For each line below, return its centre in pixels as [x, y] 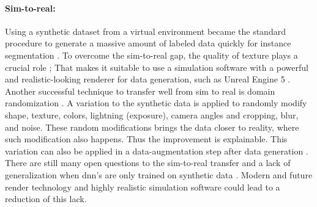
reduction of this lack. [46, 199]
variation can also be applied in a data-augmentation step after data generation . [157, 151]
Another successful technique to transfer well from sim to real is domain [140, 91]
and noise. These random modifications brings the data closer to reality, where [152, 127]
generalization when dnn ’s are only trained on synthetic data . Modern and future [159, 174]
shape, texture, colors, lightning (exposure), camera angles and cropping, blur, [152, 114]
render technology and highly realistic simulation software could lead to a [143, 187]
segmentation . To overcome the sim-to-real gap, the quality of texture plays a [151, 55]
